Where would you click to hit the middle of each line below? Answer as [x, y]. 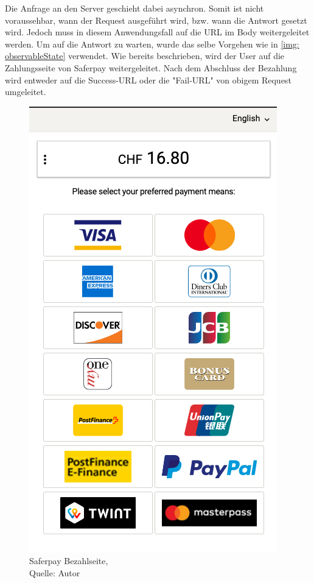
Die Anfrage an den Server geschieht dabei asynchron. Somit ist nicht [134, 8]
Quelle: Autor [55, 572]
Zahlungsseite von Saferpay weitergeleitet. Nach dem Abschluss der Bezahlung [151, 67]
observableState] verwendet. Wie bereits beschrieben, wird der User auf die [145, 56]
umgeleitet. [26, 92]
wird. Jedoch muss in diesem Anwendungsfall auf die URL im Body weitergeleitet [157, 32]
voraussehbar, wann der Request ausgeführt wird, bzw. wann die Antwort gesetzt [156, 20]
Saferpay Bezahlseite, [69, 561]
